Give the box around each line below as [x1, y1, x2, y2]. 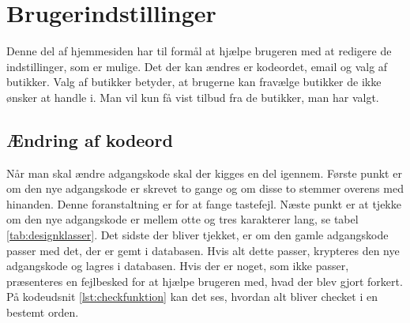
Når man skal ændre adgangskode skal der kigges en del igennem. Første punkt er [6, 164, 402, 181]
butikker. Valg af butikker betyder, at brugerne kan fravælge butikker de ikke [6, 73, 382, 90]
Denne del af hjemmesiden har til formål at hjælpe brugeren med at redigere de [6, 43, 392, 59]
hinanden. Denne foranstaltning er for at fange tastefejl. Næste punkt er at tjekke [6, 195, 401, 212]
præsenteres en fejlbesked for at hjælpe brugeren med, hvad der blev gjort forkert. [6, 272, 403, 289]
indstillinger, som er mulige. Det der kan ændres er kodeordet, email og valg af [6, 58, 388, 74]
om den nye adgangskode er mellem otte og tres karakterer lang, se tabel [6, 211, 359, 227]
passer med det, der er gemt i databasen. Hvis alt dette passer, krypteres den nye [6, 242, 400, 258]
